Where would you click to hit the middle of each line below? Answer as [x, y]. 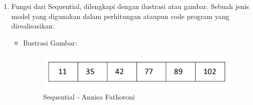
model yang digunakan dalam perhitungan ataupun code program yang [120, 16]
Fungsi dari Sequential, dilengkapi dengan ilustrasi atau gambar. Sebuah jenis [130, 6]
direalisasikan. [33, 26]
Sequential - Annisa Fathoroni [89, 96]
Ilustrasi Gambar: [50, 42]
